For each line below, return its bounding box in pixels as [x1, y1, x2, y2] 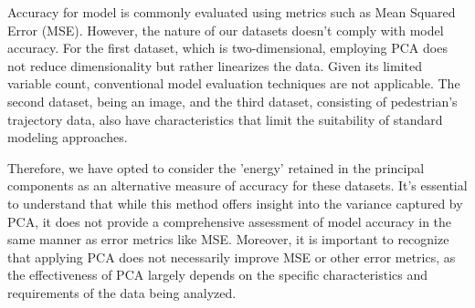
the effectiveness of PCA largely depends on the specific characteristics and [7, 265, 427, 284]
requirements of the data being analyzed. [7, 282, 237, 302]
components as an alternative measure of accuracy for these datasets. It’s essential [7, 176, 468, 195]
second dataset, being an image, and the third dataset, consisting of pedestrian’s [7, 91, 458, 110]
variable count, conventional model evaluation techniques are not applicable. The [7, 74, 460, 93]
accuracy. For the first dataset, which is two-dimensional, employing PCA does [7, 38, 448, 57]
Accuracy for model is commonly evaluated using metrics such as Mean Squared [7, 3, 456, 21]
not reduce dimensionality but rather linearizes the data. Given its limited [7, 56, 422, 75]
